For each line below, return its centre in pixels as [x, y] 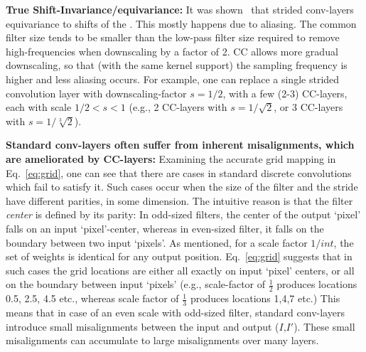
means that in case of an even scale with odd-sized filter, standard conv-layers [175, 312]
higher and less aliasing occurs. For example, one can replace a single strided [173, 79]
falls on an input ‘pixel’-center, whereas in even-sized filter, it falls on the [165, 228]
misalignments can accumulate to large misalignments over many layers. [162, 340]
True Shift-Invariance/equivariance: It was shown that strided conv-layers [180, 9]
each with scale [39, 107]
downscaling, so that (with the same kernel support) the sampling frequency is [177, 65]
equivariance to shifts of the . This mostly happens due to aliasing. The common [181, 23]
